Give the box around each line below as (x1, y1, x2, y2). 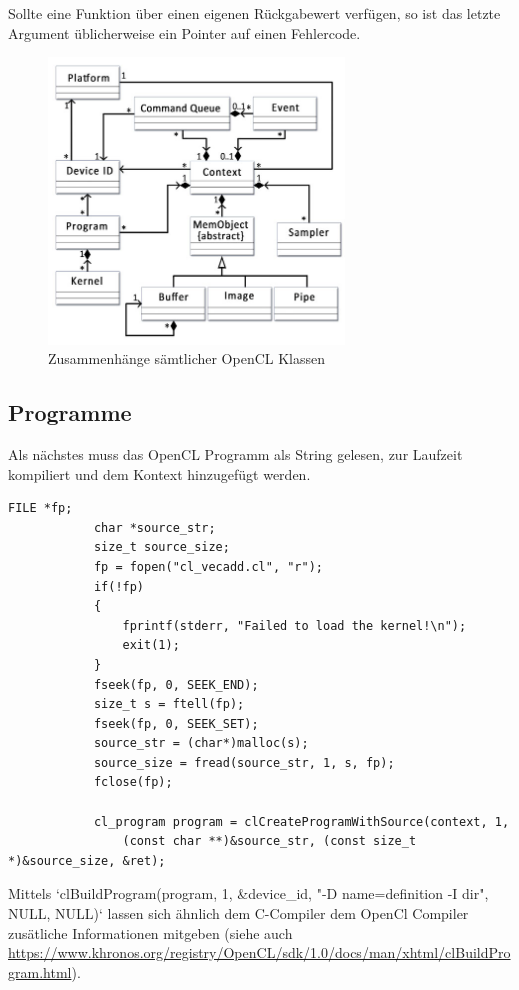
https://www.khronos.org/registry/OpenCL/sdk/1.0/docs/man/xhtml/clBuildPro (8, 942, 511, 963)
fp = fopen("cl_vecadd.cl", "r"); (93, 559, 323, 574)
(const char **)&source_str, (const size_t (122, 834, 417, 849)
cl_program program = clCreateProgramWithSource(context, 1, (93, 814, 510, 829)
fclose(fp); (93, 775, 173, 790)
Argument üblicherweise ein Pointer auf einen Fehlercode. (8, 22, 361, 43)
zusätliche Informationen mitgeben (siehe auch (8, 922, 293, 943)
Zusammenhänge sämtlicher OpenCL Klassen (48, 348, 326, 369)
